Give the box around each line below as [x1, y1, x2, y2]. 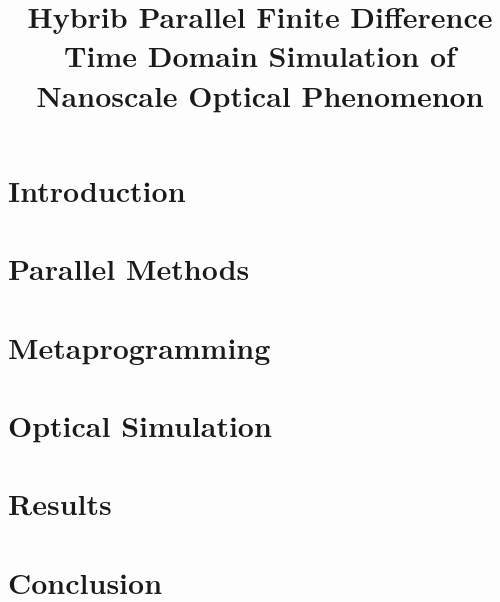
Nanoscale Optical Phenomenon [36, 74, 484, 115]
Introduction [8, 169, 186, 210]
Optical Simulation [8, 404, 272, 445]
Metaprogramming [8, 326, 271, 367]
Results [8, 483, 112, 524]
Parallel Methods [8, 248, 250, 289]
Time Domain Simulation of [64, 35, 456, 76]
